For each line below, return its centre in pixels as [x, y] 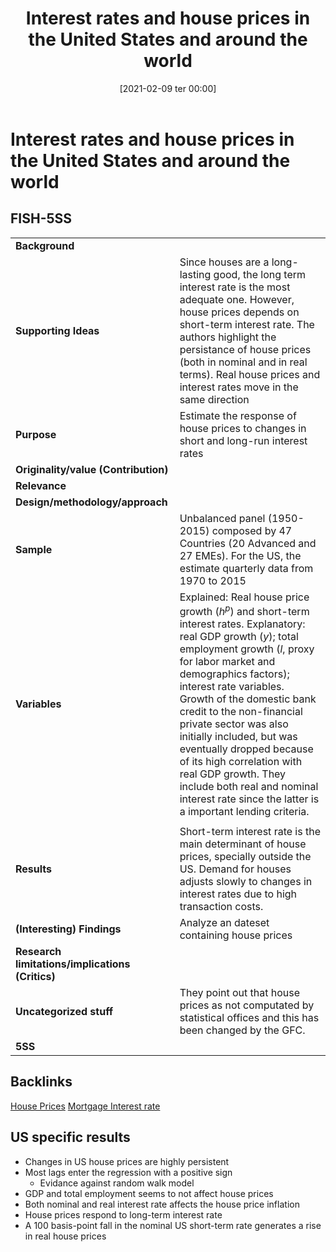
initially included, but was [238, 737]
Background [45, 245]
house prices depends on [239, 312]
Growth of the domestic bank [248, 699]
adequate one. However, [237, 299]
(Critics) [35, 977]
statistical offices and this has [249, 1018]
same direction [214, 399]
